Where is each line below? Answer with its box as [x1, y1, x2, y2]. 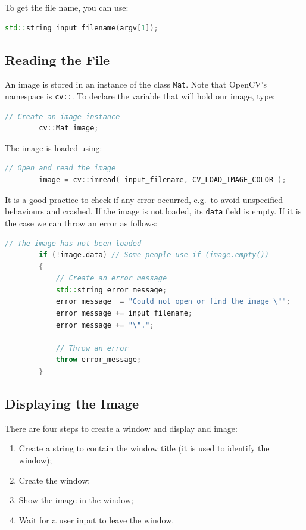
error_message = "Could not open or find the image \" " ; [55, 297, 291, 306]
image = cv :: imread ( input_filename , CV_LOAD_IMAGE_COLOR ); [39, 176, 286, 185]
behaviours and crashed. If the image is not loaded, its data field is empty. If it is [5, 205, 302, 217]
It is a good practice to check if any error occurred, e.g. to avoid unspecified [5, 193, 283, 205]
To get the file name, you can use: [5, 1, 129, 13]
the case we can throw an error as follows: [5, 216, 158, 229]
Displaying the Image [5, 394, 139, 413]
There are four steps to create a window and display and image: [5, 422, 238, 434]
